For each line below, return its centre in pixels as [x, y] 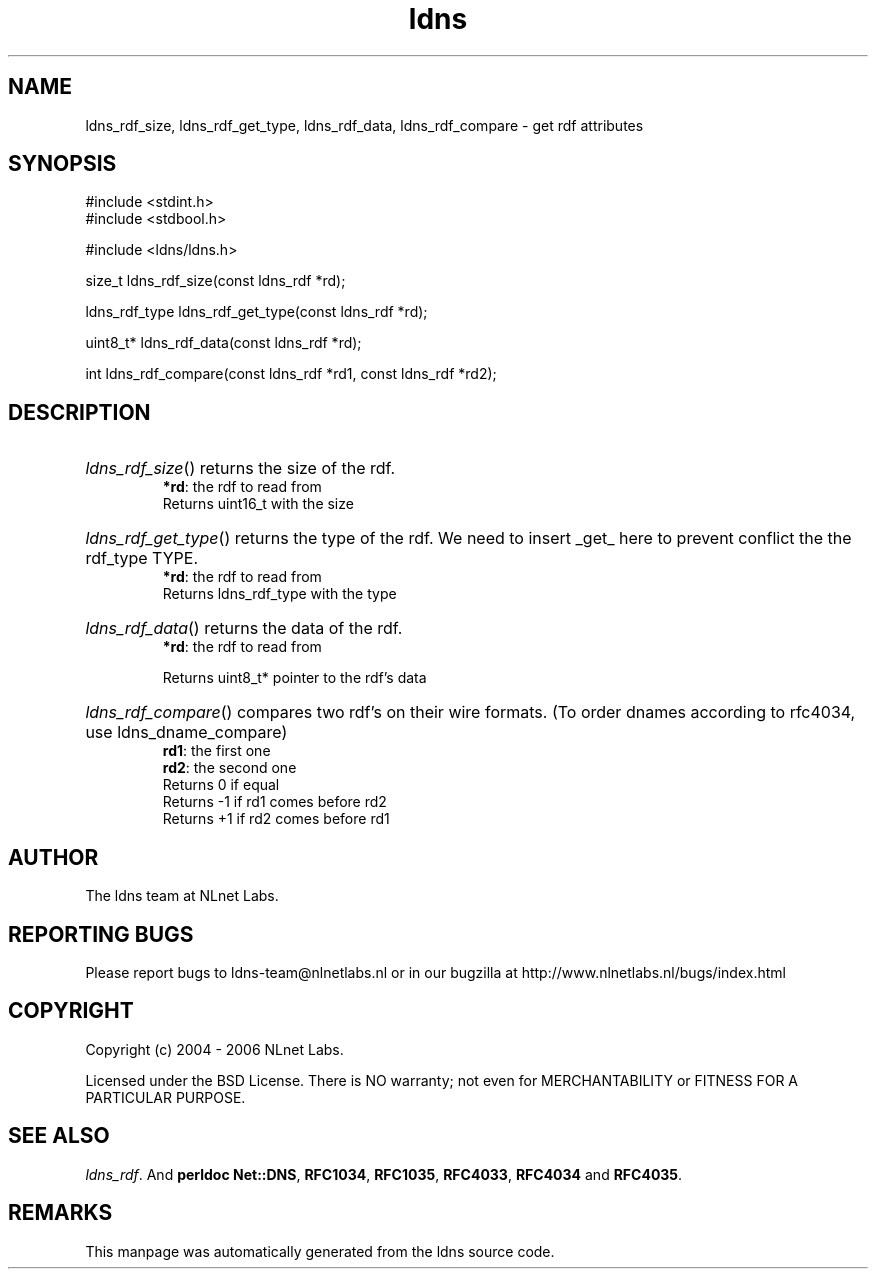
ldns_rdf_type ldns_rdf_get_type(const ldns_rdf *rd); [256, 312]
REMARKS [60, 1213]
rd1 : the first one [216, 751]
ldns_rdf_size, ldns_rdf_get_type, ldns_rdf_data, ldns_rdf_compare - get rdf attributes [364, 125]
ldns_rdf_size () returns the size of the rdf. [240, 468]
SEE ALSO [59, 1136]
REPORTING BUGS [101, 934]
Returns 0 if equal [221, 785]
